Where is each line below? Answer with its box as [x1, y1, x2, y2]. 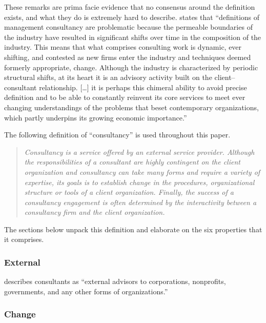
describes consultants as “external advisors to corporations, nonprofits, [4, 276, 226, 287]
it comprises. [4, 234, 44, 245]
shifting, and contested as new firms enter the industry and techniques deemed [4, 51, 251, 62]
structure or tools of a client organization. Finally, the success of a [24, 187, 234, 197]
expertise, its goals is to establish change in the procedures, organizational [24, 176, 255, 187]
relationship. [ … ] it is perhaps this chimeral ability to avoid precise [39, 82, 247, 92]
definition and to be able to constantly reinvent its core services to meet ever [4, 92, 245, 103]
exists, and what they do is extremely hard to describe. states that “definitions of [4, 11, 260, 22]
